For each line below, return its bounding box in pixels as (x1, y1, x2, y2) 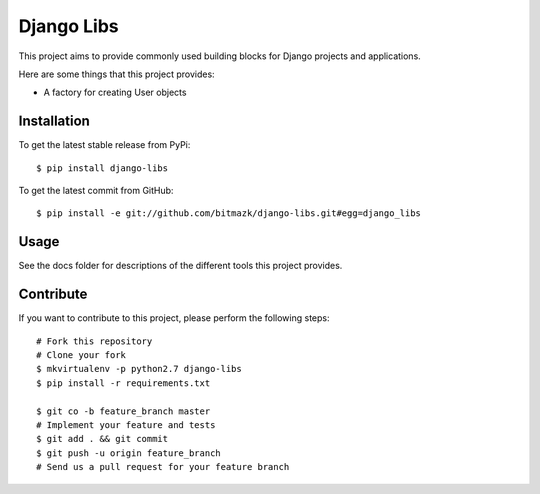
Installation (18, 113, 90, 130)
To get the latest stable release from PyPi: (18, 139, 191, 151)
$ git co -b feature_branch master (36, 405, 211, 417)
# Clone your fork (36, 350, 127, 360)
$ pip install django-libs (36, 162, 169, 174)
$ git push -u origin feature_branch (36, 447, 222, 459)
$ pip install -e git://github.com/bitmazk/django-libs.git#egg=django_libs (36, 208, 422, 219)
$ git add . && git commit (36, 433, 169, 445)
